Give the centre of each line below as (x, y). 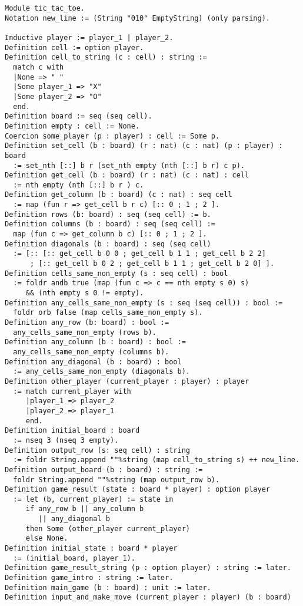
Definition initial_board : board (72, 431)
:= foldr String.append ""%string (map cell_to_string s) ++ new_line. (157, 460)
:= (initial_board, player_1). (74, 558)
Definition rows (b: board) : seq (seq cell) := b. (108, 214)
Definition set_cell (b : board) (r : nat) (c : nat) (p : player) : (144, 146)
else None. (47, 539)
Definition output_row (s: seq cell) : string (97, 450)
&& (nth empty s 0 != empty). (85, 293)
